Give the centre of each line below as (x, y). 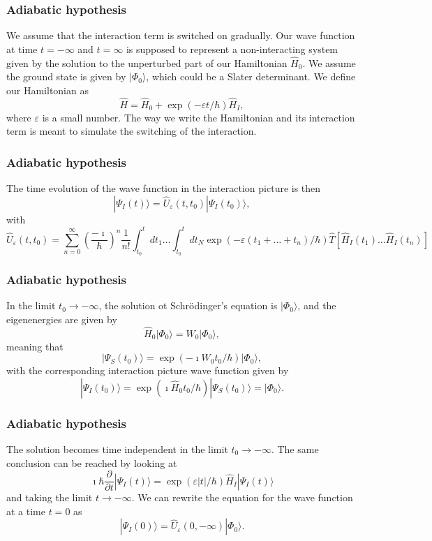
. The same (295, 449)
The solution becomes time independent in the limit (117, 449)
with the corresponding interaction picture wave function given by (148, 370)
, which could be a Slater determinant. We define (251, 76)
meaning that (35, 346)
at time (22, 49)
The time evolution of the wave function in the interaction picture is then (164, 188)
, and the (317, 305)
